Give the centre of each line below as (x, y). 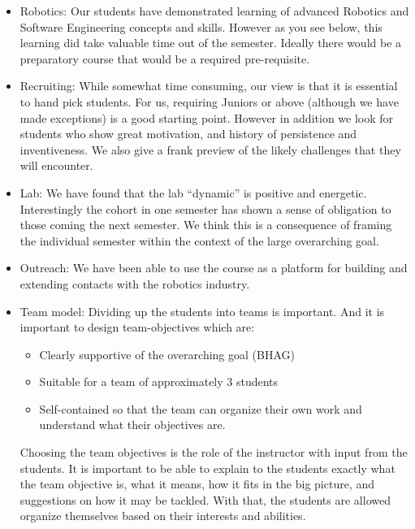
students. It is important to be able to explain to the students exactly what (207, 468)
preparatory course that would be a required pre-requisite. (165, 58)
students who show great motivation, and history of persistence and (188, 134)
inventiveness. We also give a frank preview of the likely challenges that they (210, 149)
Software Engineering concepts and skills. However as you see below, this (201, 26)
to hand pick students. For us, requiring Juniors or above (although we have (209, 101)
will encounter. (56, 165)
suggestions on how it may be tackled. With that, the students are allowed (205, 499)
